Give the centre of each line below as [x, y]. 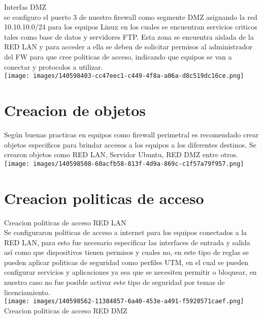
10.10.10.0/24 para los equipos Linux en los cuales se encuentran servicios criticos [131, 27]
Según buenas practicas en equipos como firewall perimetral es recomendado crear [131, 134]
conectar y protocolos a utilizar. [54, 66]
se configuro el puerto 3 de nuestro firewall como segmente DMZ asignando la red [131, 17]
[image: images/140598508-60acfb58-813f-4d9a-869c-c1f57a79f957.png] [124, 164]
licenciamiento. [27, 292]
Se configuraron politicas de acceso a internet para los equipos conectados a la [126, 232]
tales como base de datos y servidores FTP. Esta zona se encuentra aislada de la [129, 36]
